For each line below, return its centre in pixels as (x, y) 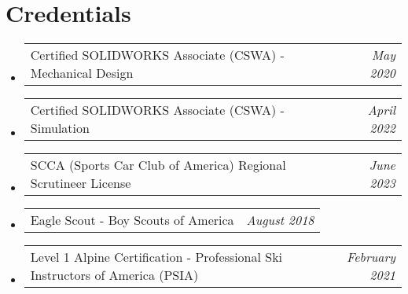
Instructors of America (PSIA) (114, 275)
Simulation (60, 128)
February (371, 257)
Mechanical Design (82, 73)
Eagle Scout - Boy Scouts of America (132, 220)
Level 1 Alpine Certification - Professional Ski (156, 257)
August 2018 (280, 220)
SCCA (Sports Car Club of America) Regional (158, 165)
